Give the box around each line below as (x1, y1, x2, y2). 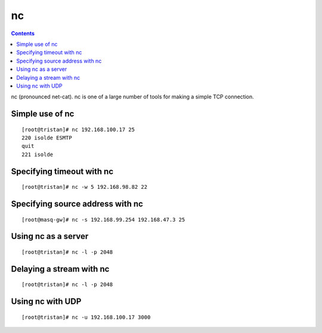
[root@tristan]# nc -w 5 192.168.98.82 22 (21, 183, 148, 191)
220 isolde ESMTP (21, 135, 72, 141)
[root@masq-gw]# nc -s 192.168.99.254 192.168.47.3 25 (21, 216, 185, 223)
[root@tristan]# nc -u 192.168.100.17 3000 (21, 313, 151, 320)
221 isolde (21, 151, 54, 158)
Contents (11, 30, 35, 37)
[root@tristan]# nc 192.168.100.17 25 (21, 126, 135, 133)
